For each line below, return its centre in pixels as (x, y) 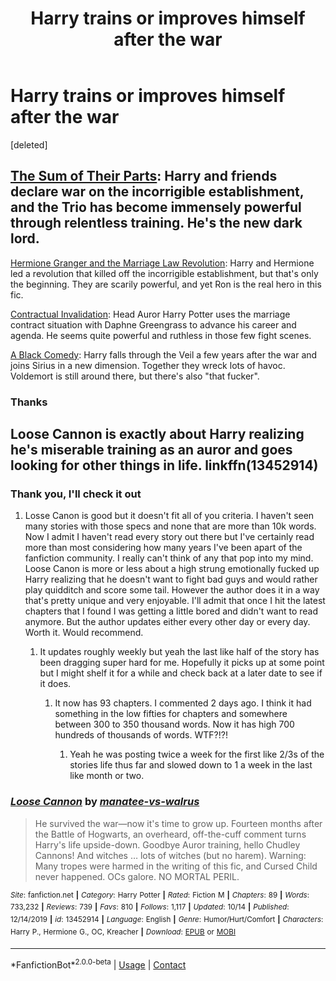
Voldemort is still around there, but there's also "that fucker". (135, 376)
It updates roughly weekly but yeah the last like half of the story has (179, 652)
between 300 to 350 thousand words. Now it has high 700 (174, 724)
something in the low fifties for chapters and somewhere (171, 714)
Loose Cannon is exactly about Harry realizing (157, 434)
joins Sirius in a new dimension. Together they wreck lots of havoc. (148, 365)
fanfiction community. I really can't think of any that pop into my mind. (169, 558)
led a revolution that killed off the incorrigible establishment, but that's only (164, 273)
